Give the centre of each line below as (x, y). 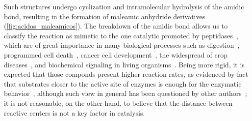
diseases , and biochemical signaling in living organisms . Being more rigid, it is (124, 64)
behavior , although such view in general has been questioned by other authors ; (126, 93)
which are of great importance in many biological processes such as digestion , (122, 45)
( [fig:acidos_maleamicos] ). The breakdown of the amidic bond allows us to (116, 26)
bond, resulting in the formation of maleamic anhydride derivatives (105, 16)
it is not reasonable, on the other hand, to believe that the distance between (118, 103)
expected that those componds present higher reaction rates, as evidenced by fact (126, 74)
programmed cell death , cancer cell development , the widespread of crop (116, 54)
